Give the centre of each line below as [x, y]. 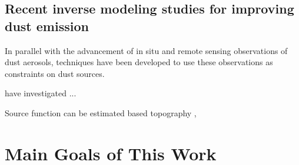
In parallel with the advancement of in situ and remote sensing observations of [146, 50]
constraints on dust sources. [55, 73]
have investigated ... [41, 93]
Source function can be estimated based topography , [101, 112]
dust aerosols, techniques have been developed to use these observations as [139, 62]
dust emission [47, 26]
